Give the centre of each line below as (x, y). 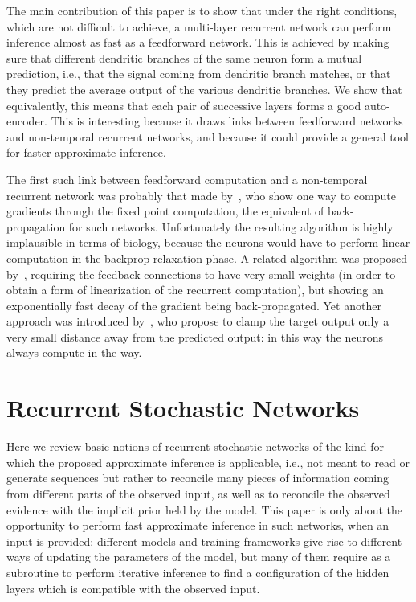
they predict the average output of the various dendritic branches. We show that (204, 89)
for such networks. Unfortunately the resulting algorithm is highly (231, 226)
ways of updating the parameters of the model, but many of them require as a (199, 557)
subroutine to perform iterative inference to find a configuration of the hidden (198, 572)
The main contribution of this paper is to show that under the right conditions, (202, 10)
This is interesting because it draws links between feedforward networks (227, 121)
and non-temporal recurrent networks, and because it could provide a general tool (208, 136)
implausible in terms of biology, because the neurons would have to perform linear (208, 242)
